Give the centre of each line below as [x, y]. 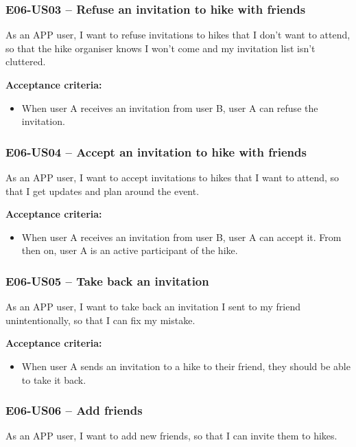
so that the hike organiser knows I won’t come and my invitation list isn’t [161, 48]
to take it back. [54, 379]
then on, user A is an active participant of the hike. [130, 250]
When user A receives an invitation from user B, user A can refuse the [170, 107]
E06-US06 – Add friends [74, 410]
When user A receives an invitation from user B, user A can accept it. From [181, 237]
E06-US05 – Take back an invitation [107, 280]
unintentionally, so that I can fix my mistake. [100, 320]
